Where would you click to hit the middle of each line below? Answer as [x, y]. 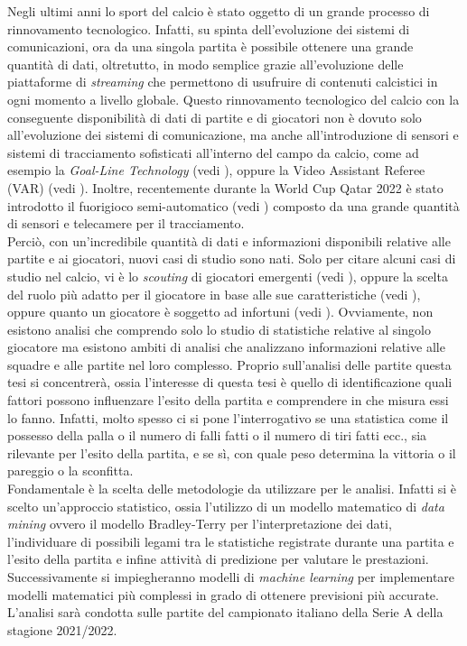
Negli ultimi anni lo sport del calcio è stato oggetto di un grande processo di [219, 11]
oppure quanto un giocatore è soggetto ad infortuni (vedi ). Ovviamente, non [220, 312]
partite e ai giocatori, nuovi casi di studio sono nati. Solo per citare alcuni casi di [232, 258]
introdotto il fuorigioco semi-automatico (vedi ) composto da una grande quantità [233, 205]
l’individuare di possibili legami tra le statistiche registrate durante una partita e [231, 541]
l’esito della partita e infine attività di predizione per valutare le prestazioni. [218, 559]
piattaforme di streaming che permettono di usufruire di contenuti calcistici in [223, 82]
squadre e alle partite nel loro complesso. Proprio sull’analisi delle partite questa [229, 364]
